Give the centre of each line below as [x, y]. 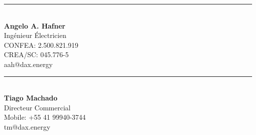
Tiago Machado [31, 98]
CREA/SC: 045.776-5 [36, 54]
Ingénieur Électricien [35, 35]
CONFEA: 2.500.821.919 [41, 45]
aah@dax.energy [28, 64]
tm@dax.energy [27, 126]
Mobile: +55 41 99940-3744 [45, 117]
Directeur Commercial [37, 107]
